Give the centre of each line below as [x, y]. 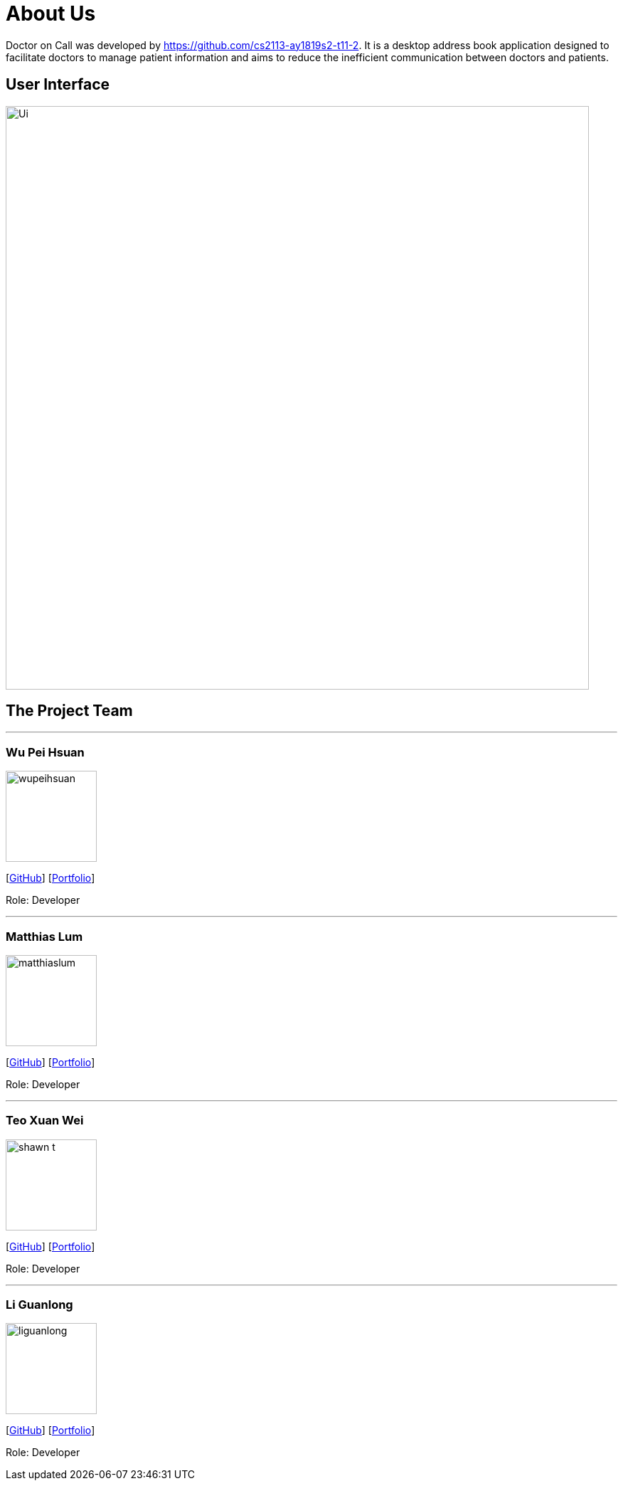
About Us [51, 14]
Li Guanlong [39, 1305]
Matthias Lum [44, 936]
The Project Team [69, 711]
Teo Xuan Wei [45, 1121]
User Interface [58, 85]
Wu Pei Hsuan [45, 752]
